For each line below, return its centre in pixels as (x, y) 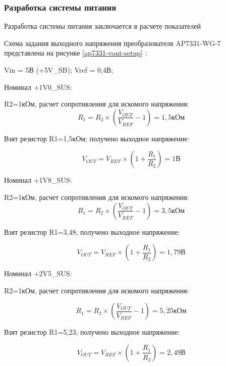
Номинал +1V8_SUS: (38, 180)
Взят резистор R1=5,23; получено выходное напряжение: (92, 332)
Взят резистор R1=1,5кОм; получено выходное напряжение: (97, 138)
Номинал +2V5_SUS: (38, 273)
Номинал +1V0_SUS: (38, 87)
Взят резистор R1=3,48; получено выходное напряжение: (92, 231)
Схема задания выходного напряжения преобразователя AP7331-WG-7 (112, 43)
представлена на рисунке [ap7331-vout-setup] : (76, 53)
